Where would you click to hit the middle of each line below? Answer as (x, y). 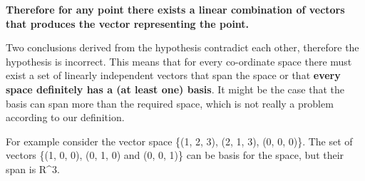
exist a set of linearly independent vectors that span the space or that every (173, 75)
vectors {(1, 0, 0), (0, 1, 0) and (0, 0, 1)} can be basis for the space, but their (175, 155)
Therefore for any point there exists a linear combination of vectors (175, 9)
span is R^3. (33, 169)
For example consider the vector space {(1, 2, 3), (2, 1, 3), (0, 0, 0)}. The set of (179, 141)
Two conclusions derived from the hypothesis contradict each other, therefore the (182, 47)
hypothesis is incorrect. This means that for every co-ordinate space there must (179, 61)
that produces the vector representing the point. (128, 23)
